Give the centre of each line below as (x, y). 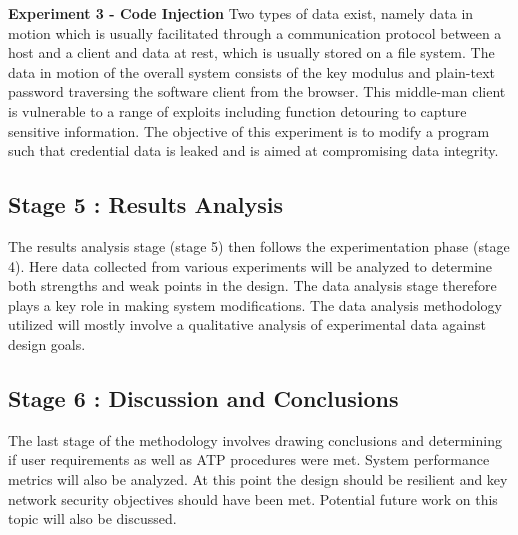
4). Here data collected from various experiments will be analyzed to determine (250, 265)
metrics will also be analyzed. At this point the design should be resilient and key (258, 478)
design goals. (47, 343)
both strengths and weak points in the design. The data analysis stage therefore (252, 285)
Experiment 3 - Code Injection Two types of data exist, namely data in (241, 13)
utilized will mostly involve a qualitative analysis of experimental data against (247, 324)
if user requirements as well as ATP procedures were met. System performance (249, 459)
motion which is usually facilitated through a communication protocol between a (255, 32)
